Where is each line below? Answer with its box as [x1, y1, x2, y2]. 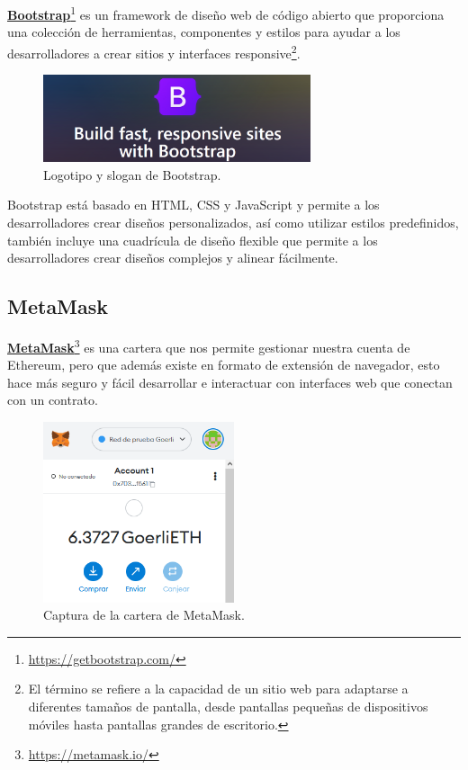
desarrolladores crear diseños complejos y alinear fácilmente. [7, 248, 338, 267]
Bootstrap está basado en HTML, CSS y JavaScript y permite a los [7, 195, 380, 214]
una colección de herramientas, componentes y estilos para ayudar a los [7, 22, 400, 41]
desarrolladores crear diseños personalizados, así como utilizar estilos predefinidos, [7, 212, 459, 231]
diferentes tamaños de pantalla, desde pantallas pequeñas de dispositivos [28, 697, 428, 716]
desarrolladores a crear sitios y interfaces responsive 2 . [7, 40, 301, 62]
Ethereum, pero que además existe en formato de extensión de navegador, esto [7, 355, 440, 374]
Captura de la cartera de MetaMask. [43, 605, 245, 624]
